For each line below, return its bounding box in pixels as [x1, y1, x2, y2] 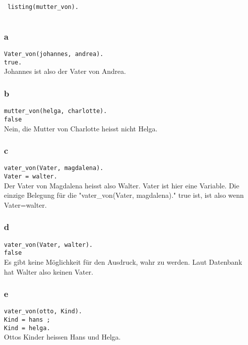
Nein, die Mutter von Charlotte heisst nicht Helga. [4, 123, 158, 133]
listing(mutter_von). [7, 3, 79, 10]
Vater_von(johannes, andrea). [4, 51, 104, 58]
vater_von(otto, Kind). [4, 308, 82, 315]
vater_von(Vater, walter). [4, 241, 93, 248]
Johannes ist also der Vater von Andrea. [4, 66, 126, 76]
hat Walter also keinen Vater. [4, 266, 93, 277]
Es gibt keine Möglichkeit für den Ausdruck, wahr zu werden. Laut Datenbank [4, 257, 243, 267]
